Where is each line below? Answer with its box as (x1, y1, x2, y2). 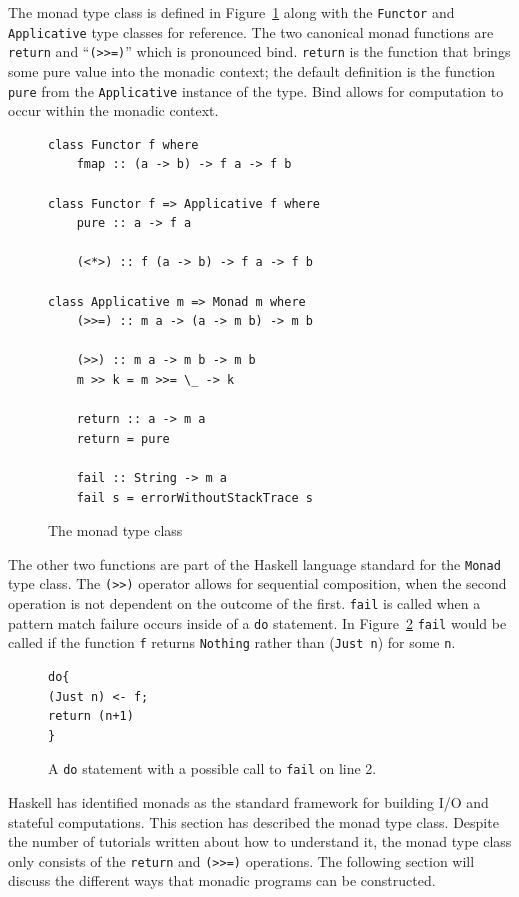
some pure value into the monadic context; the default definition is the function (8, 60, 496, 81)
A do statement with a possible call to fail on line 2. (48, 758, 377, 779)
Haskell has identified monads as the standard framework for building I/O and (8, 792, 489, 812)
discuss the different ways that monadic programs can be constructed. (8, 870, 436, 891)
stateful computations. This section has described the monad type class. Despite (8, 811, 499, 832)
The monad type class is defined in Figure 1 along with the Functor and (8, 2, 455, 22)
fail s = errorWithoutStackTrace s (76, 490, 313, 505)
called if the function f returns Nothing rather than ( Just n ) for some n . (8, 632, 456, 653)
